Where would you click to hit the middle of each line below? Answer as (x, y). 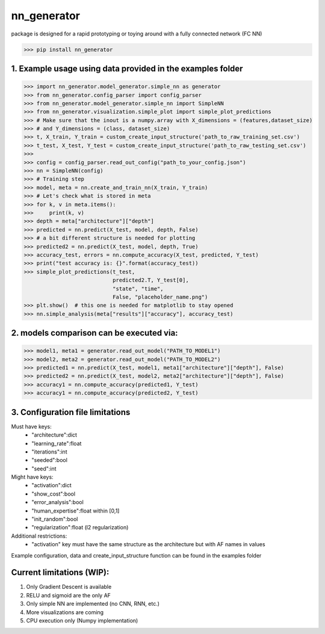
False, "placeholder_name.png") (160, 297)
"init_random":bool (55, 519)
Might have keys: (32, 477)
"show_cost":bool (53, 494)
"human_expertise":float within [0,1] (76, 511)
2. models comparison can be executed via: (94, 333)
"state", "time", (138, 288)
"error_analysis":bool (57, 502)
